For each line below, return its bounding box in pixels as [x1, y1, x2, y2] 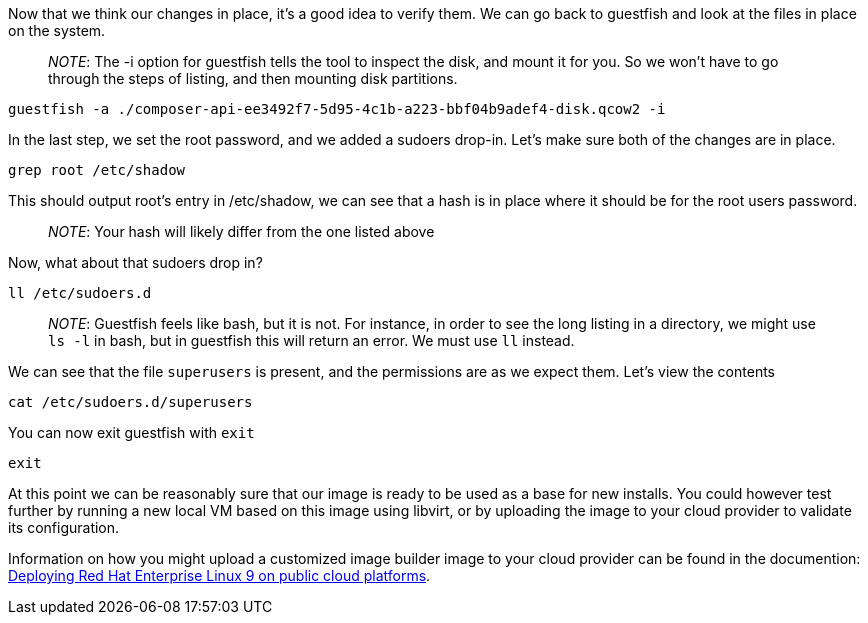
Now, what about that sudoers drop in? [8, 254, 263, 271]
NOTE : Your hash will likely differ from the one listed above [48, 223, 435, 240]
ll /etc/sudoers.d [8, 285, 152, 301]
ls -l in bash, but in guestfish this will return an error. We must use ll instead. [48, 332, 575, 349]
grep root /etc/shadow [8, 162, 186, 178]
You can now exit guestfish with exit [8, 424, 255, 441]
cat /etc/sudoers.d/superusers [8, 394, 253, 410]
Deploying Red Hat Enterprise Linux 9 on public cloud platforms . [8, 567, 431, 584]
